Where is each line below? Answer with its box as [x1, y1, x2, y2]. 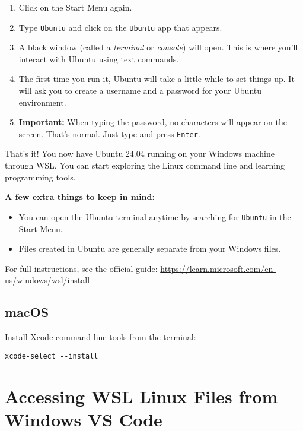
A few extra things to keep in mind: [5, 191, 155, 203]
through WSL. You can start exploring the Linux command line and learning [5, 159, 285, 172]
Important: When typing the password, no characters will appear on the [18, 116, 287, 128]
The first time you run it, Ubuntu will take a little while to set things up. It [18, 72, 295, 85]
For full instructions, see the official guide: [5, 262, 158, 274]
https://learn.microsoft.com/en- [160, 262, 276, 274]
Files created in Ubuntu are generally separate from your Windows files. [18, 242, 281, 255]
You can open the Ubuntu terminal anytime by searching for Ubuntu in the [18, 210, 291, 223]
